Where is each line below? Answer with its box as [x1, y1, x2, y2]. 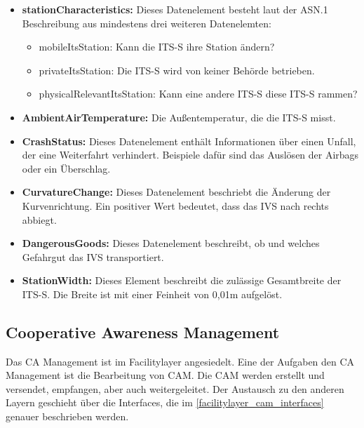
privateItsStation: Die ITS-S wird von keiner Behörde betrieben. [39, 62, 315, 77]
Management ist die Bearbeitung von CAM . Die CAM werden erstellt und [6, 368, 325, 382]
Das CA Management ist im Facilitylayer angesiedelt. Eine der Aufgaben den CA [6, 354, 355, 368]
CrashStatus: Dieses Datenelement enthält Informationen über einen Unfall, [22, 133, 356, 148]
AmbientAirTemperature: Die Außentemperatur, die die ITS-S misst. [22, 109, 336, 124]
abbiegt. [22, 212, 57, 227]
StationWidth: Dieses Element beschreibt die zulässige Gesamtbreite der [22, 273, 342, 288]
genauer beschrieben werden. [6, 409, 129, 424]
